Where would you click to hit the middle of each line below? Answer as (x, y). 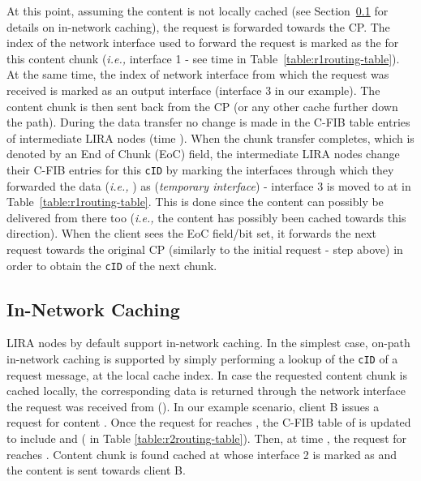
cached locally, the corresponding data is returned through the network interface (206, 391)
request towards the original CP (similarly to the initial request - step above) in (205, 249)
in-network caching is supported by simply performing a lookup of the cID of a (202, 359)
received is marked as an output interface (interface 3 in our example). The (193, 90)
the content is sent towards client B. (96, 470)
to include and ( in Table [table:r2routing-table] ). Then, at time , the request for (207, 438)
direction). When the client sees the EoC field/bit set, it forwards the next (191, 233)
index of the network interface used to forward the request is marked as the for (203, 43)
